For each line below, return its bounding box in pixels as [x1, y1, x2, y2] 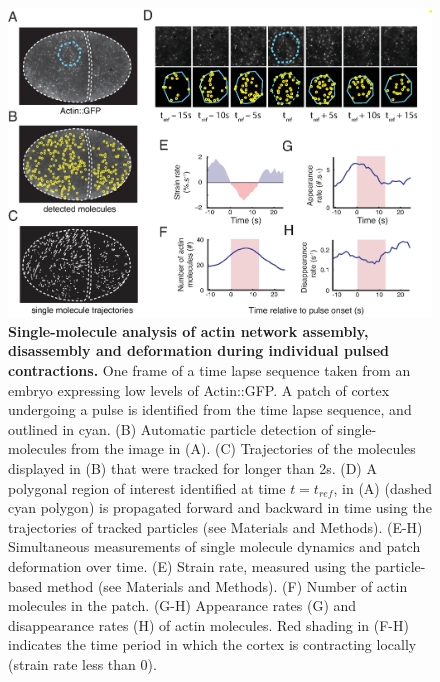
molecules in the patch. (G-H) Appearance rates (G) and [8, 595, 357, 616]
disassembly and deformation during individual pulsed [8, 340, 389, 361]
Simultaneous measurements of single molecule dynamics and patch [8, 536, 421, 557]
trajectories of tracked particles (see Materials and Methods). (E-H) [8, 516, 423, 537]
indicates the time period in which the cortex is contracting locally [8, 634, 417, 655]
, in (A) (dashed [333, 477, 432, 498]
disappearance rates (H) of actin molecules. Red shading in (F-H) [8, 614, 409, 635]
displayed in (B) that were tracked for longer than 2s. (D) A [8, 457, 377, 478]
